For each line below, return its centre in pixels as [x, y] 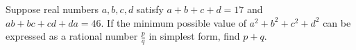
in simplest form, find [194, 36]
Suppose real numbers [52, 9]
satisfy [150, 9]
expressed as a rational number [72, 36]
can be [337, 22]
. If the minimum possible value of [173, 22]
